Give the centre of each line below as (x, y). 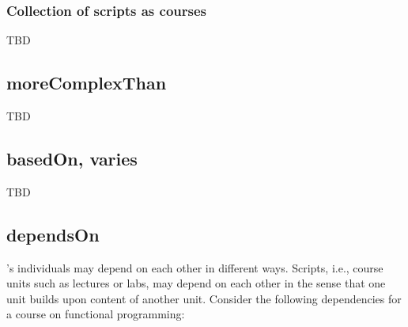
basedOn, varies (72, 158)
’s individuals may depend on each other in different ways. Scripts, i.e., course (195, 267)
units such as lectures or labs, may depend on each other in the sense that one (196, 283)
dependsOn (53, 234)
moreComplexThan (87, 83)
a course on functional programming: (96, 314)
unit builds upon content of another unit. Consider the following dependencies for (204, 298)
